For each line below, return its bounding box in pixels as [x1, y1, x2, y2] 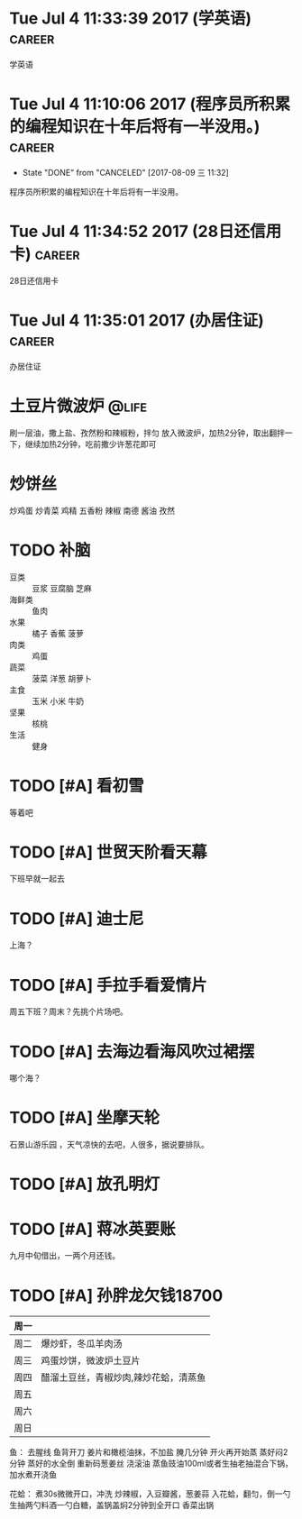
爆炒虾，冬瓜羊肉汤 [41, 1338, 124, 1350]
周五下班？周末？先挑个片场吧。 [9, 1006, 128, 1017]
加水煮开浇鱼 [9, 1469, 57, 1480]
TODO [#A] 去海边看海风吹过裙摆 [9, 1041, 255, 1062]
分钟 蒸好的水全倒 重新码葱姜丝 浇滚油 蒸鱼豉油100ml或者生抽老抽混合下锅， [9, 1458, 293, 1469]
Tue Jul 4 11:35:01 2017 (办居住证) [9, 310, 264, 330]
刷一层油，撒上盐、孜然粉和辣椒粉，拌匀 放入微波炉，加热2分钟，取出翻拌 [9, 427, 286, 438]
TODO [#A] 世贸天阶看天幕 [9, 842, 207, 862]
